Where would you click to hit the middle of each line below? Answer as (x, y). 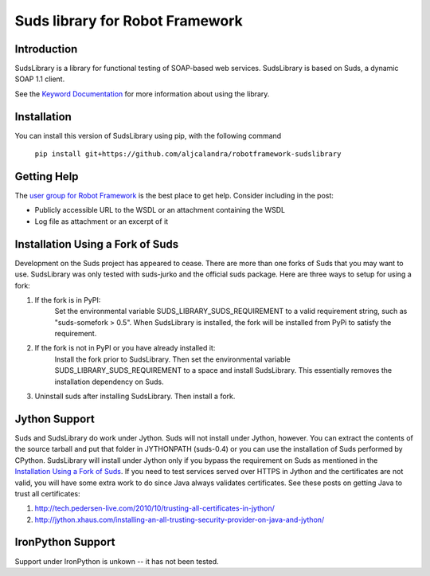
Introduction (46, 49)
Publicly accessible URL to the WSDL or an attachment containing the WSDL (160, 210)
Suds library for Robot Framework (129, 21)
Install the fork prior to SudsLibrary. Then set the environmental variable (172, 359)
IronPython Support (65, 542)
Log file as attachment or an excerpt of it (102, 221)
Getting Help (47, 176)
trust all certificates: (47, 493)
